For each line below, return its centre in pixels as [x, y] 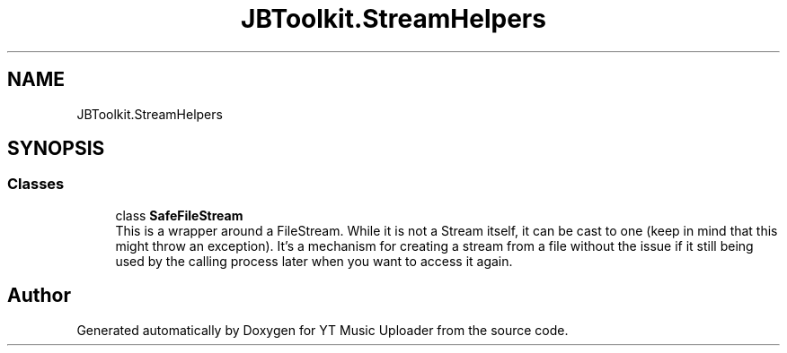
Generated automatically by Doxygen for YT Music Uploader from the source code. [323, 330]
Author [39, 296]
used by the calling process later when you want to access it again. [314, 261]
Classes [36, 184]
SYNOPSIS [56, 149]
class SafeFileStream [179, 215]
